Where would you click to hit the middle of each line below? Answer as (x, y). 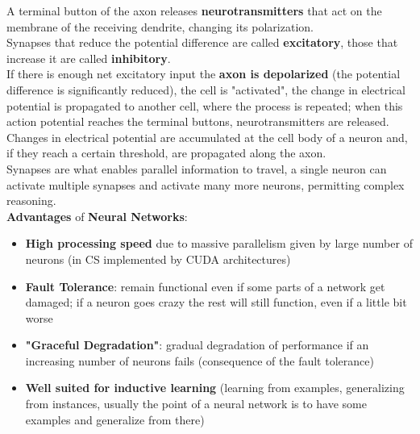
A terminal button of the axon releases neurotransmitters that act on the (194, 10)
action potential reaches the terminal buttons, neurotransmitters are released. (198, 121)
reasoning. (31, 200)
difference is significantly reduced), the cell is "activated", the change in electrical (206, 89)
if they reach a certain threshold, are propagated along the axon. (166, 153)
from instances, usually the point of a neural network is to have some (196, 404)
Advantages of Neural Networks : (97, 216)
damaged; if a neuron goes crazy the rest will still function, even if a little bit (216, 302)
